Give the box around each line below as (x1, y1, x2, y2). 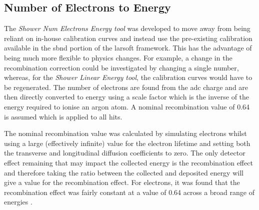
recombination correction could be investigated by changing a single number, (4, 62, 239, 72)
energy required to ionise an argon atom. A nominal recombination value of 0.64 (4, 101, 250, 111)
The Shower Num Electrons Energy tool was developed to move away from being (4, 23, 250, 33)
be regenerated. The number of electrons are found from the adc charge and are (4, 81, 248, 92)
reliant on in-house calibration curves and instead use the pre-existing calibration (4, 32, 252, 43)
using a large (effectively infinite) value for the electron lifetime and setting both (4, 137, 250, 148)
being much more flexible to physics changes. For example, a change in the (4, 52, 232, 62)
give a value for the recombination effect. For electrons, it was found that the (4, 177, 240, 187)
